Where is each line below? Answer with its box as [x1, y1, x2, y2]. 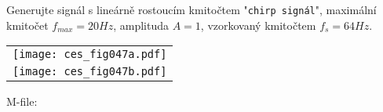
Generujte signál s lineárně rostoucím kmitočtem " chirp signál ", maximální [6, 2, 377, 17]
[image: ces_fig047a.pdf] [13, 48, 167, 61]
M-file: [6, 93, 38, 110]
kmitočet [6, 16, 49, 33]
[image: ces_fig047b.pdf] [13, 65, 167, 78]
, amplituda [113, 16, 170, 33]
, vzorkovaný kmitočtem [200, 16, 316, 33]
